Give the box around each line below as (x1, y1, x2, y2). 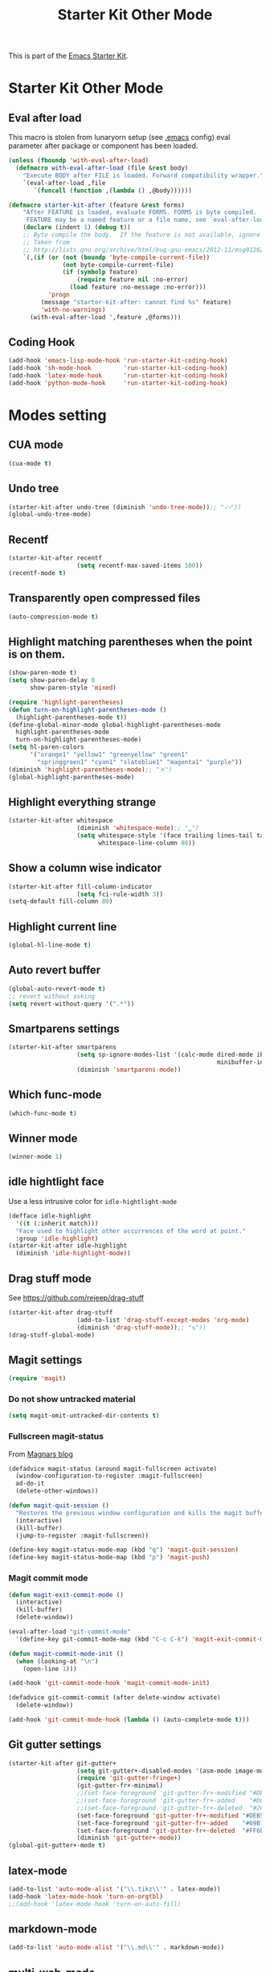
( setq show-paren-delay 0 (8, 676, 95, 684)
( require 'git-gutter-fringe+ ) (76, 1774, 182, 1782)
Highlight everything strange (8, 795, 157, 809)
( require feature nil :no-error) (76, 276, 189, 284)
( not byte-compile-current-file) (62, 261, 174, 269)
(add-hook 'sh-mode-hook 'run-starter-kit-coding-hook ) (8, 364, 228, 372)
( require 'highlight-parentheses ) (8, 698, 125, 706)
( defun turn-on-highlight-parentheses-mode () (8, 705, 167, 713)
